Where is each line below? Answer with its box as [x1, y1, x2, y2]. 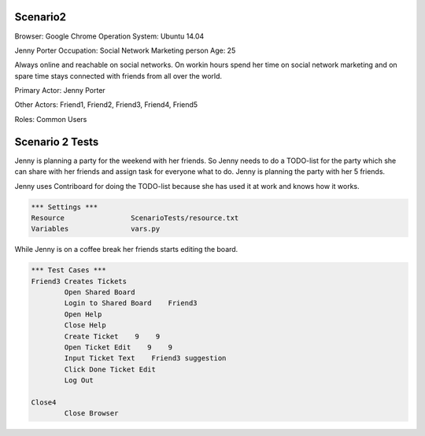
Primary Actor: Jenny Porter [14, 86, 105, 95]
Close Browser [64, 409, 119, 418]
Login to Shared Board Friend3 [64, 299, 198, 308]
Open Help [64, 309, 102, 319]
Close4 [31, 397, 57, 407]
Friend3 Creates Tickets [31, 276, 128, 286]
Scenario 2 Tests [14, 135, 99, 149]
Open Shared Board [64, 288, 135, 297]
